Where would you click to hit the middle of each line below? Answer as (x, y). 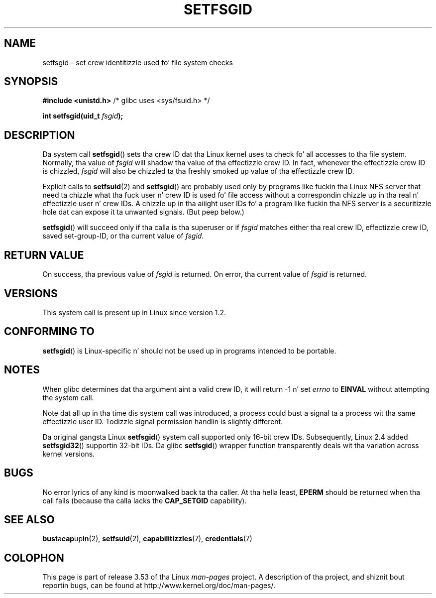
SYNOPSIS (31, 82)
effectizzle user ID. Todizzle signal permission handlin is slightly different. (163, 421)
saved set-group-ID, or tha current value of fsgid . (123, 236)
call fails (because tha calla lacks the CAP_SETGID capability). (145, 500)
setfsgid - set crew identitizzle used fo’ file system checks (138, 62)
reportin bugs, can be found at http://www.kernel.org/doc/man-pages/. (159, 586)
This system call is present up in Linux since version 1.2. (134, 312)
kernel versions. (69, 454)
